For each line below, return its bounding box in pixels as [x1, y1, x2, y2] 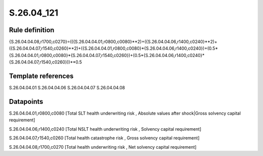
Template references [9, 72, 74, 80]
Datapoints [9, 97, 43, 106]
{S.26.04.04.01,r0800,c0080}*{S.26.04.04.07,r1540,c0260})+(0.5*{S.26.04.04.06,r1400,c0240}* [9, 52, 205, 58]
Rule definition [9, 26, 55, 34]
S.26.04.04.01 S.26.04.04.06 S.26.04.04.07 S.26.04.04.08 [9, 85, 125, 91]
